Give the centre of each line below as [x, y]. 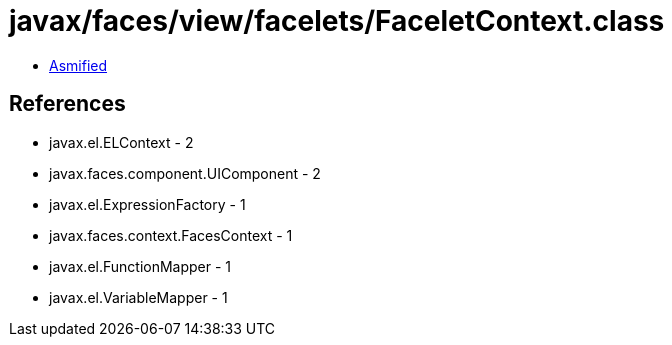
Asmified [78, 65]
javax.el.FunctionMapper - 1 [140, 266]
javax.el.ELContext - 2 [121, 142]
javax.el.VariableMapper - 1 [138, 297]
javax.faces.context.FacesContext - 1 [171, 235]
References [67, 104]
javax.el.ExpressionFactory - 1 [147, 204]
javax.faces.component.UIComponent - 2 [185, 173]
